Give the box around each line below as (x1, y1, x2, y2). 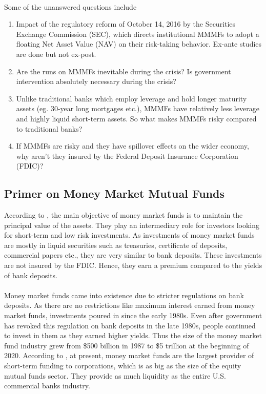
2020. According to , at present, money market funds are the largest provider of (4, 350, 254, 361)
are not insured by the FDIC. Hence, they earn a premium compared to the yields (4, 260, 262, 271)
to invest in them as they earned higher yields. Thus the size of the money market (4, 330, 262, 341)
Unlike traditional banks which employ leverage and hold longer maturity (16, 93, 247, 103)
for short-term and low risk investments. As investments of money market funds (4, 230, 255, 240)
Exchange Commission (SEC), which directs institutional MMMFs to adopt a (16, 28, 259, 39)
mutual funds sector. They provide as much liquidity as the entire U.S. (4, 370, 226, 381)
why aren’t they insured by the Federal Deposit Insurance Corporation (16, 150, 238, 161)
